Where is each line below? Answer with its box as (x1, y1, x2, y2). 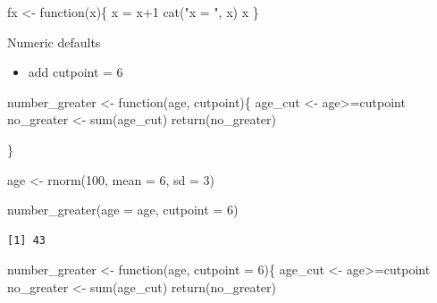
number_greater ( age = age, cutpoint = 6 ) (7, 200, 239, 219)
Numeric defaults (7, 32, 101, 51)
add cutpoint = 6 (28, 63, 123, 81)
